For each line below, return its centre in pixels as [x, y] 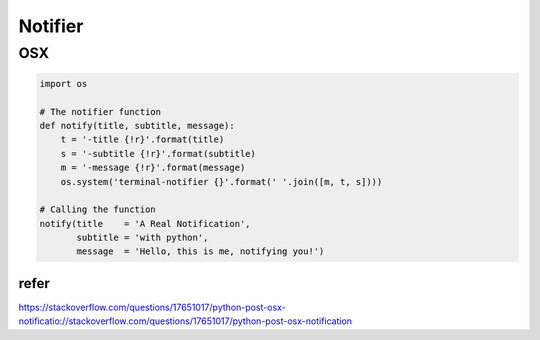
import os [63, 83]
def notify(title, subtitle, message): [137, 125]
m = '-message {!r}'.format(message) [153, 168]
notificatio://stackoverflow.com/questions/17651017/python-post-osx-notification [185, 321]
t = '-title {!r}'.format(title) [142, 139]
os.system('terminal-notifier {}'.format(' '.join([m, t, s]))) [221, 181]
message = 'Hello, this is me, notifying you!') [200, 251]
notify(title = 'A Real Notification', [145, 223]
